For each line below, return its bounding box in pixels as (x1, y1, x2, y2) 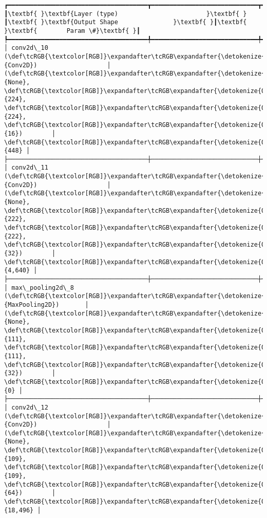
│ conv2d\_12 (4, 403, 48, 411)
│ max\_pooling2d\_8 (4, 284, 74, 291)
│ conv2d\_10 (4, 44, 48, 52)
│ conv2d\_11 (4, 164, 48, 172)
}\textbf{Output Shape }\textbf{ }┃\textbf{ (41, 18, 247, 26)
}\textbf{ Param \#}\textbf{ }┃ (4, 27, 140, 34)
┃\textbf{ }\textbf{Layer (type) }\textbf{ (4, 10, 240, 17)
